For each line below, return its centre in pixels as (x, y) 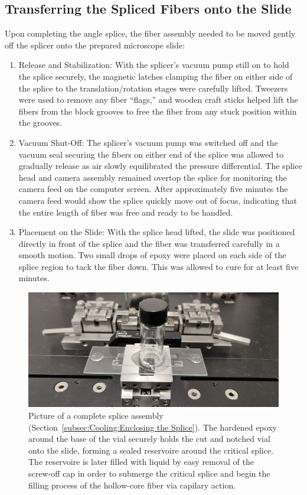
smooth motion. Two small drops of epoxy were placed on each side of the (152, 255)
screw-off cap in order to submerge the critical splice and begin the (149, 473)
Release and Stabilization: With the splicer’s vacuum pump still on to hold (154, 65)
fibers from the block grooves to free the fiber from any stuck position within (158, 111)
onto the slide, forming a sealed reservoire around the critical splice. (151, 450)
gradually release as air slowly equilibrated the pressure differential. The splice (160, 166)
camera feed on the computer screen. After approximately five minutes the (153, 189)
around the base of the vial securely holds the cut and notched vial (149, 439)
